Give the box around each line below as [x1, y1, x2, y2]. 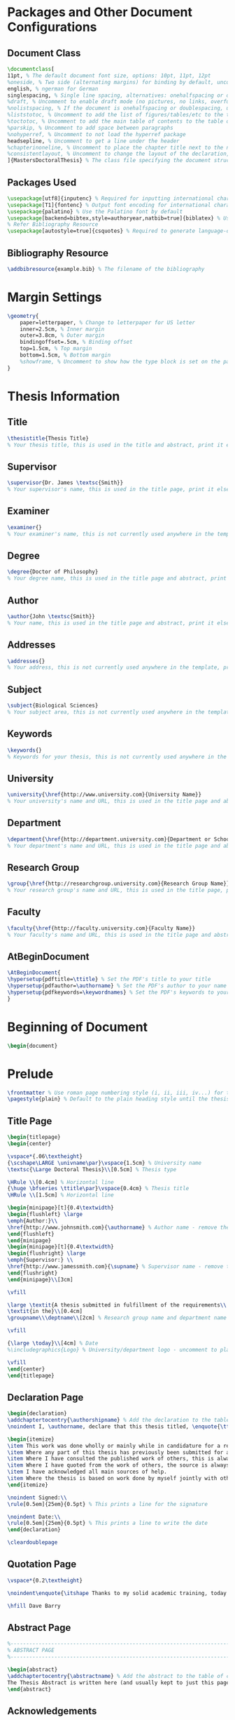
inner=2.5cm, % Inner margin [20, 326, 105, 333]
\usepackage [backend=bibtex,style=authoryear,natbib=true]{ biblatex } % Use [7, 215, 233, 222]
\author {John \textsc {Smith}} [7, 613, 96, 620]
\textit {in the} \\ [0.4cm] [7, 1308, 83, 1315]
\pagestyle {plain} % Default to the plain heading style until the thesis [7, 1095, 230, 1102]
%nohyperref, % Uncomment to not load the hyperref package [7, 131, 187, 138]
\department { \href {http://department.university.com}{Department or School [7, 836, 233, 843]
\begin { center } [7, 1140, 52, 1147]
